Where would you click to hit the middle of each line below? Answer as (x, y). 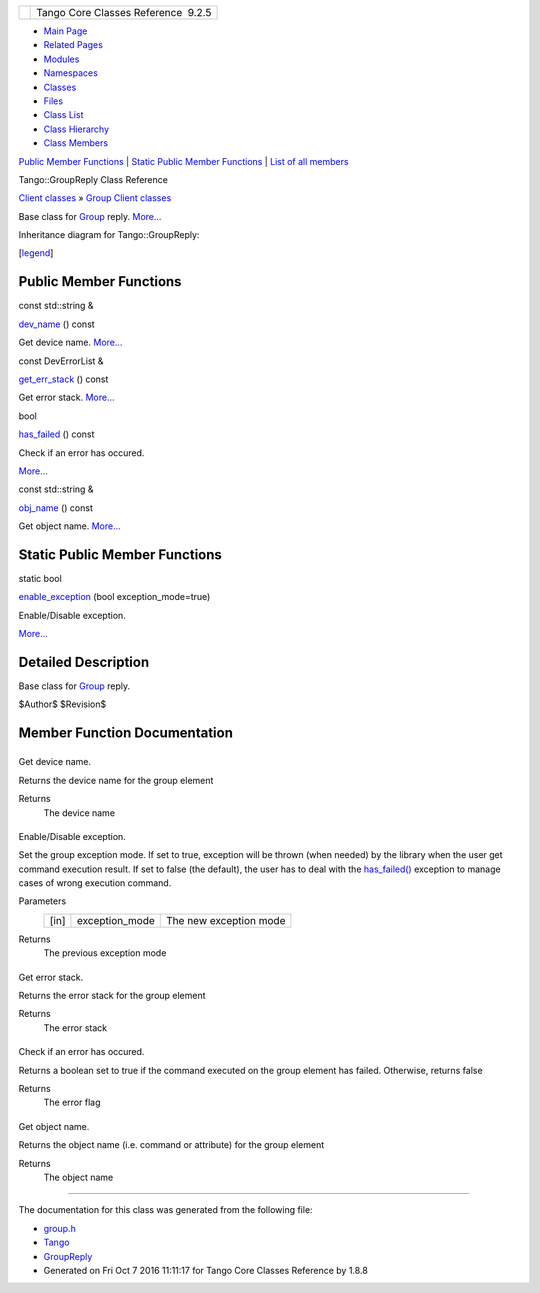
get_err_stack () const (63, 379)
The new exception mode (226, 920)
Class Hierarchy (76, 129)
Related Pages (73, 45)
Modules (61, 59)
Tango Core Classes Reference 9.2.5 (124, 12)
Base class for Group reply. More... (90, 216)
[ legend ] (36, 253)
